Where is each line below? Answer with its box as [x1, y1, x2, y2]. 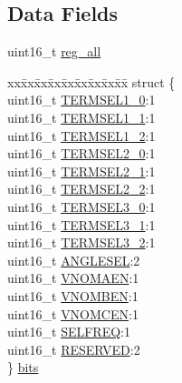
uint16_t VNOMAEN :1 [7, 268, 139, 287]
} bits [7, 358, 39, 377]
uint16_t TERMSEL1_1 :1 [7, 107, 156, 126]
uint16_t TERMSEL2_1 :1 [7, 161, 156, 180]
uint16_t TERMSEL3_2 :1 [7, 233, 156, 252]
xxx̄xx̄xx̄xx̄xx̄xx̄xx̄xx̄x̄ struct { [7, 72, 176, 91]
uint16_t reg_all [7, 42, 101, 61]
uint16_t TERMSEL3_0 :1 [7, 197, 156, 216]
